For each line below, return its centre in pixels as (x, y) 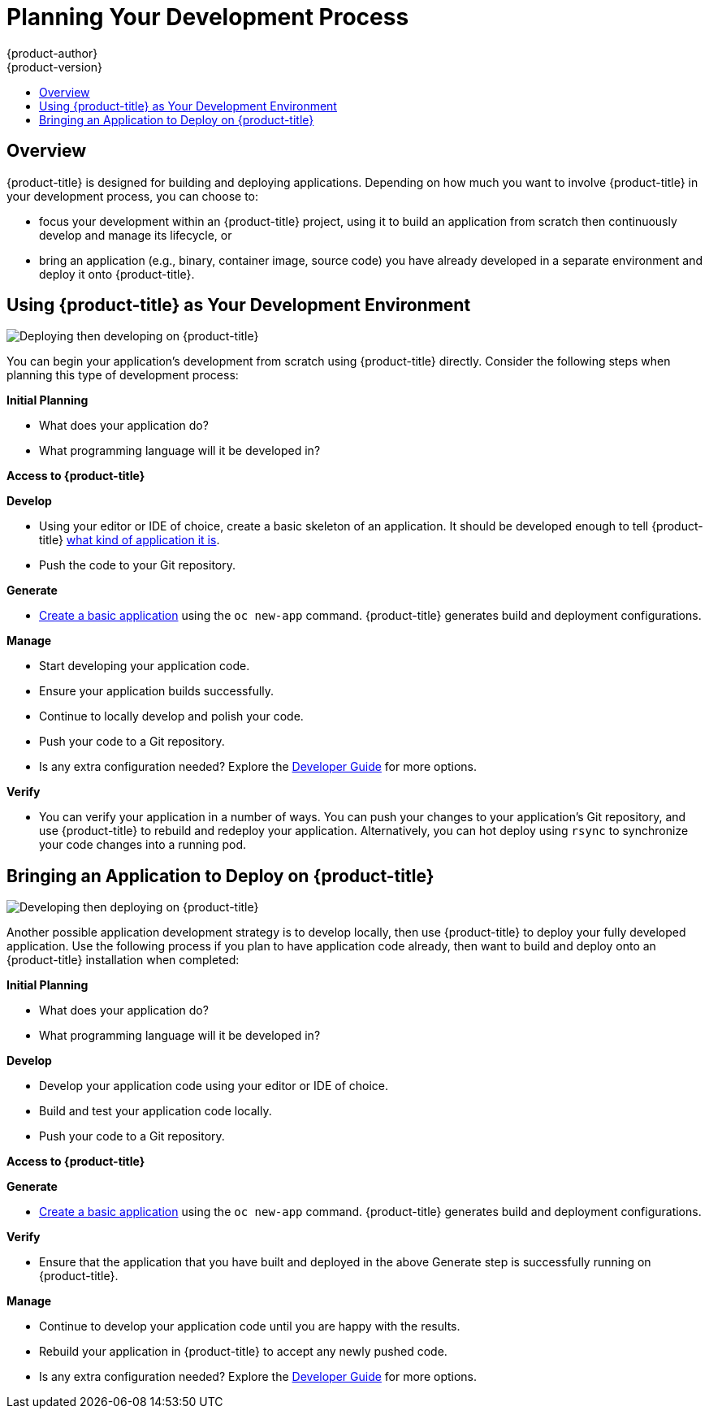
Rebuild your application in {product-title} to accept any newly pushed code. (243, 1352)
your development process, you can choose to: (133, 196)
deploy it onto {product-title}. (117, 274)
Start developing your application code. (145, 666)
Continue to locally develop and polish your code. (171, 716)
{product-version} (55, 67)
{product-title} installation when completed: (123, 960)
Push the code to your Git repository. (138, 565)
